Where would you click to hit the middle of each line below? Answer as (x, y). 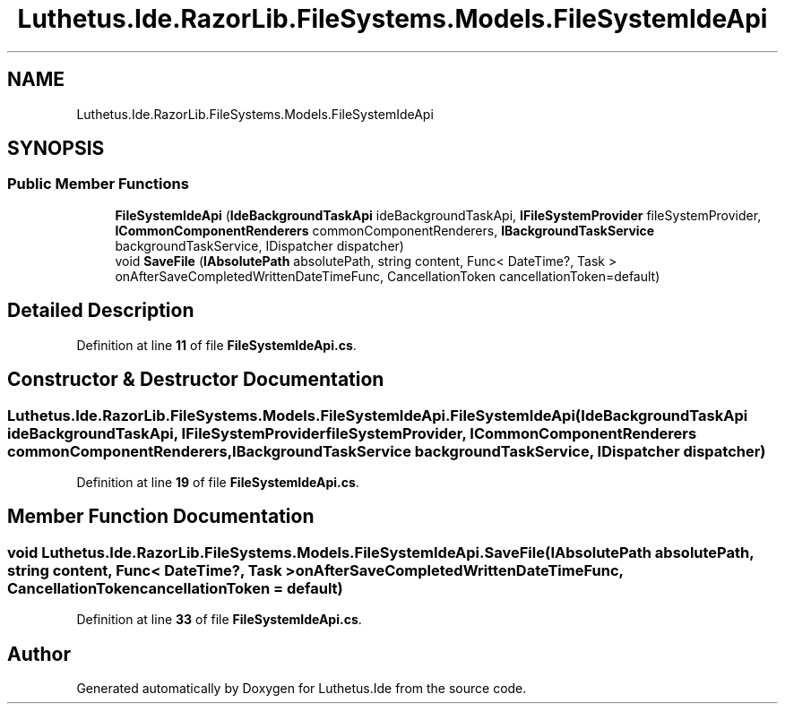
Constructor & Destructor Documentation (196, 380)
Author (39, 654)
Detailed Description (101, 311)
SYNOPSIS (56, 149)
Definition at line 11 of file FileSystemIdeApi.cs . (216, 345)
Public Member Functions (98, 184)
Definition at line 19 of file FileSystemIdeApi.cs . (218, 482)
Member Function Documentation (161, 517)
